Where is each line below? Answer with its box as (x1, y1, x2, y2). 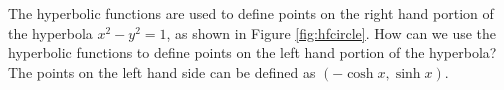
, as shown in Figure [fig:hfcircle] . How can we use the (166, 22, 497, 43)
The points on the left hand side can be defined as (8, 61, 316, 82)
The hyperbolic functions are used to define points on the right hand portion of (8, 3, 494, 23)
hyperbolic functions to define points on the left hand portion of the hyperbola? (8, 42, 497, 63)
